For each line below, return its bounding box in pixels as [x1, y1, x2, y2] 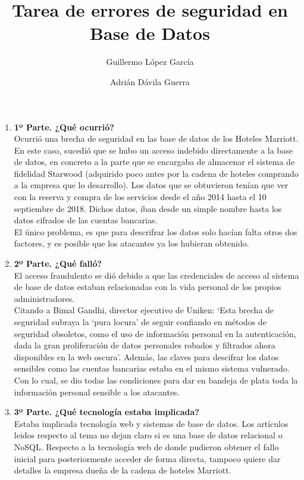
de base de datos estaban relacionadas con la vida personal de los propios [14, 280, 281, 293]
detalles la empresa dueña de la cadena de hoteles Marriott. [14, 464, 231, 476]
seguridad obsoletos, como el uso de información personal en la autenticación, [14, 327, 296, 339]
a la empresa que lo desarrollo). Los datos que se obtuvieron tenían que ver [14, 179, 289, 191]
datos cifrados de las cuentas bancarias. [14, 214, 158, 226]
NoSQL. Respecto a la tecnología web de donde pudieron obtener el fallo [14, 440, 279, 453]
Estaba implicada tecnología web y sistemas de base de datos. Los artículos [14, 417, 289, 429]
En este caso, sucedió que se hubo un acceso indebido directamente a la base [14, 144, 293, 156]
